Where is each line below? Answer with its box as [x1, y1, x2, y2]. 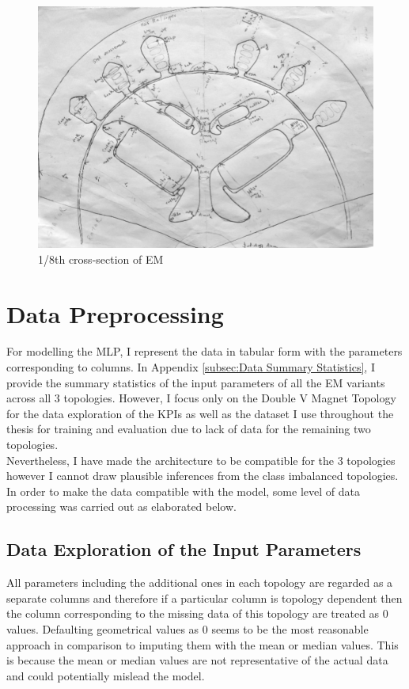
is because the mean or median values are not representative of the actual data [6, 652, 388, 668]
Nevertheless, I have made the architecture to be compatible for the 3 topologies [6, 451, 396, 468]
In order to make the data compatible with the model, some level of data [6, 482, 360, 499]
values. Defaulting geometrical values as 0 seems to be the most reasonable [6, 620, 369, 637]
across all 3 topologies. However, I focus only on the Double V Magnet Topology [6, 390, 396, 406]
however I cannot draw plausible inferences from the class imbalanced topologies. [6, 467, 399, 484]
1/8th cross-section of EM [38, 250, 164, 267]
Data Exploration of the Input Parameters [6, 537, 362, 561]
